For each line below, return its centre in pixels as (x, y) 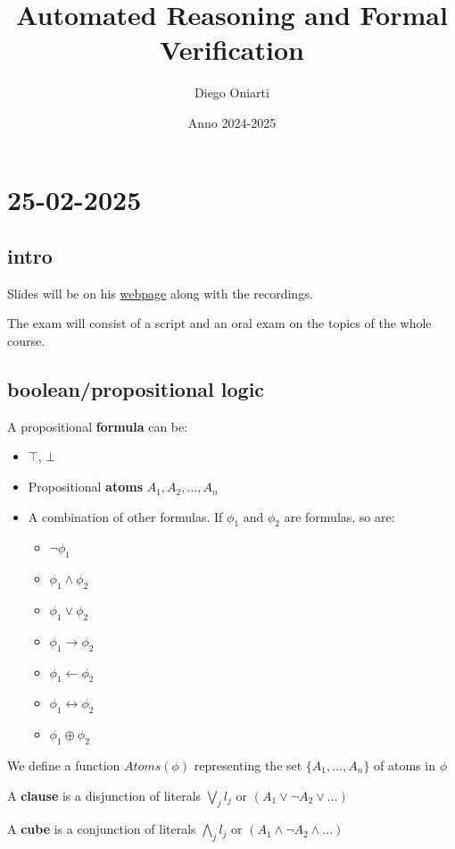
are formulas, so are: (339, 516)
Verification (232, 50)
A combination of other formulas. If (125, 516)
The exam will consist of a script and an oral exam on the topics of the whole (219, 323)
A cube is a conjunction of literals (102, 829)
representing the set (248, 765)
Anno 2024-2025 (232, 122)
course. (26, 341)
